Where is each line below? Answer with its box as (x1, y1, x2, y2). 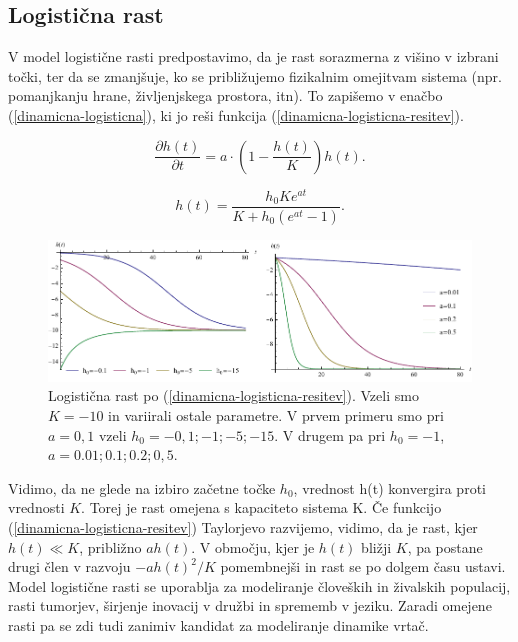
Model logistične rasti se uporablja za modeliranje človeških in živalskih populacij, (8, 575, 511, 596)
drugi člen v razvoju (8, 556, 131, 577)
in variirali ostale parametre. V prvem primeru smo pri (108, 405, 444, 425)
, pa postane (407, 536, 483, 557)
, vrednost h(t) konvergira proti (293, 477, 486, 498)
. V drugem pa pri (274, 424, 386, 445)
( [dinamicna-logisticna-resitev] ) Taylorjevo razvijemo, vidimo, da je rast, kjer (8, 516, 478, 537)
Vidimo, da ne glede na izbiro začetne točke (8, 477, 276, 498)
